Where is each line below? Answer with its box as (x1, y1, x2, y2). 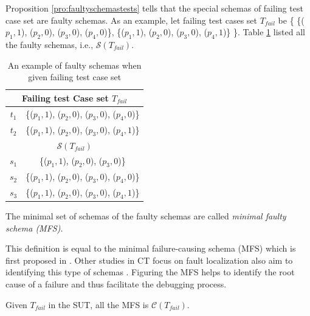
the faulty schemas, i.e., (5, 38, 94, 50)
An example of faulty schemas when (7, 58, 142, 71)
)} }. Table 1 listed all (222, 26, 305, 38)
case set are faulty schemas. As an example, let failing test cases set (5, 13, 258, 26)
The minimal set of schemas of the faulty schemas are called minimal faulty (5, 209, 286, 222)
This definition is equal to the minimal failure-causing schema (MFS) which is (5, 242, 296, 255)
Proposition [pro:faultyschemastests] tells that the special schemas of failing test (5, 2, 303, 14)
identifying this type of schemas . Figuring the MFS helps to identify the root (5, 266, 295, 278)
